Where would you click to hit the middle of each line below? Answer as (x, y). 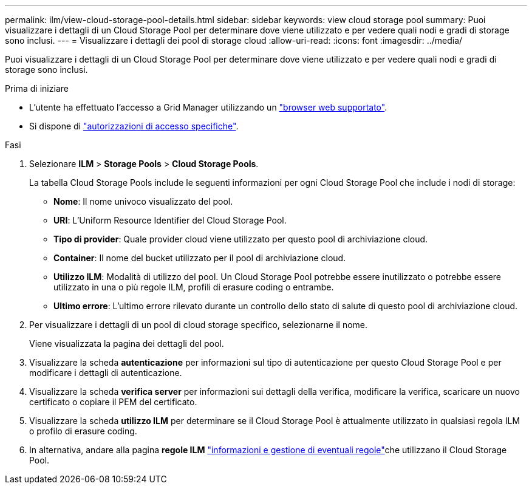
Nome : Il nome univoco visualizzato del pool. (143, 201)
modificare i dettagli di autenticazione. (106, 373)
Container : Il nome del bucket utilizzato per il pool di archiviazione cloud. (200, 258)
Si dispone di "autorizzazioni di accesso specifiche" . (134, 126)
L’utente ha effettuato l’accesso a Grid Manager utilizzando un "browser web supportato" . (208, 107)
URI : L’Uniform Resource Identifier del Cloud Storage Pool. (170, 220)
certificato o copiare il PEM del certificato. (113, 402)
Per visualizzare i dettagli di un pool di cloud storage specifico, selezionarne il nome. (199, 325)
